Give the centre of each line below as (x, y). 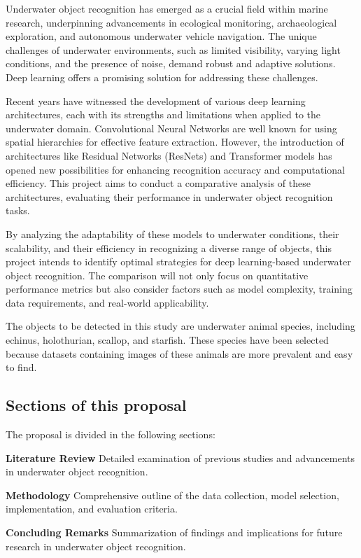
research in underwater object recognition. (96, 546)
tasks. (18, 210)
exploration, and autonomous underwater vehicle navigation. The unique (161, 36)
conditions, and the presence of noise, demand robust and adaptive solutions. (171, 63)
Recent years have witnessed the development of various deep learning (156, 100)
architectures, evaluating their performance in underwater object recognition (169, 196)
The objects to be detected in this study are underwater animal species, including (180, 326)
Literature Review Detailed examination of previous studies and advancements (180, 458)
